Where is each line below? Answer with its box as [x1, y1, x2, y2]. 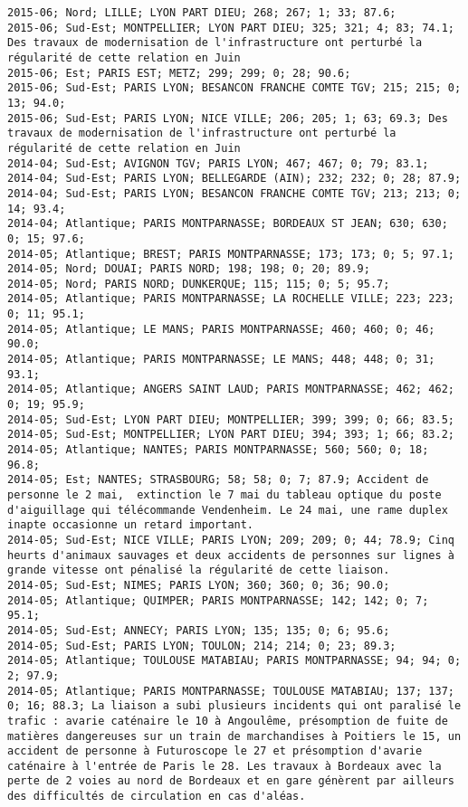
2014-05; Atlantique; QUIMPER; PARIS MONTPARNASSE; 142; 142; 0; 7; [7, 593, 429, 607]
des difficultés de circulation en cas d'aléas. [7, 790, 306, 803]
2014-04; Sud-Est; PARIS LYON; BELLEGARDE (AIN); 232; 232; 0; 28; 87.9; [7, 172, 462, 185]
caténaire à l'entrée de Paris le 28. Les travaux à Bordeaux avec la [7, 759, 442, 773]
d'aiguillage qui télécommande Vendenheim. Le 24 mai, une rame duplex [7, 503, 448, 517]
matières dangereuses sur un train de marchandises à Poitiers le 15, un [7, 729, 462, 743]
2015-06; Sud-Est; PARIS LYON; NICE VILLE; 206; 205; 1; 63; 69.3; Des [7, 111, 448, 125]
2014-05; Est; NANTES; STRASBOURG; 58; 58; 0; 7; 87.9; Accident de [7, 473, 429, 487]
